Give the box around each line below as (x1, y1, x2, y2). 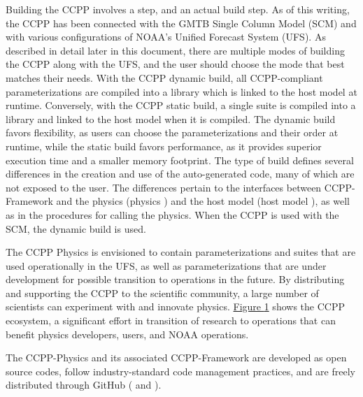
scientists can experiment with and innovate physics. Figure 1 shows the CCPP (6, 299, 345, 314)
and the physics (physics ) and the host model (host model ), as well (56, 194, 350, 208)
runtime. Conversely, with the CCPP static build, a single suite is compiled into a (6, 98, 356, 113)
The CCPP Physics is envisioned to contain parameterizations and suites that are (6, 245, 356, 259)
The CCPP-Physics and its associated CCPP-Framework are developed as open (6, 350, 347, 365)
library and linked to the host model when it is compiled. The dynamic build (6, 111, 336, 126)
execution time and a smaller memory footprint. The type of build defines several (6, 152, 354, 167)
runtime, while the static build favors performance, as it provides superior (6, 138, 322, 153)
